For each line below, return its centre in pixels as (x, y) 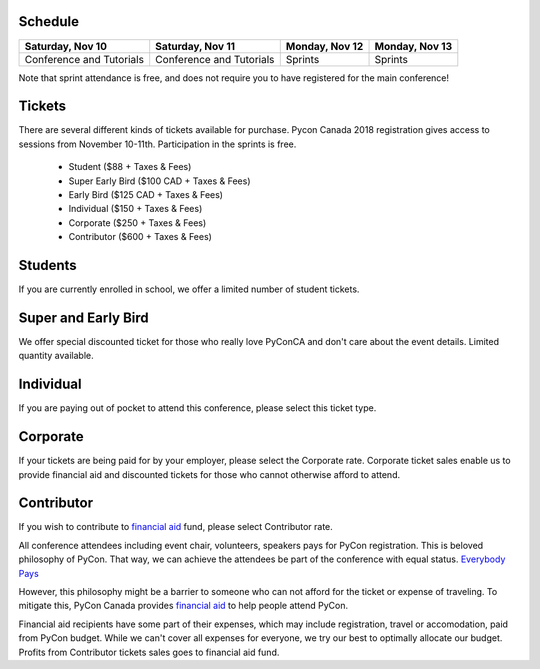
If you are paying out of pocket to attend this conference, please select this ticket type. (197, 408)
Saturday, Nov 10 (65, 46)
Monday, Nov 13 (413, 46)
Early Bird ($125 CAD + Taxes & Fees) (146, 194)
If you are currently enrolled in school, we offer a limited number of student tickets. (189, 289)
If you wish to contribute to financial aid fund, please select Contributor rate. (176, 527)
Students (47, 265)
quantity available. (56, 356)
